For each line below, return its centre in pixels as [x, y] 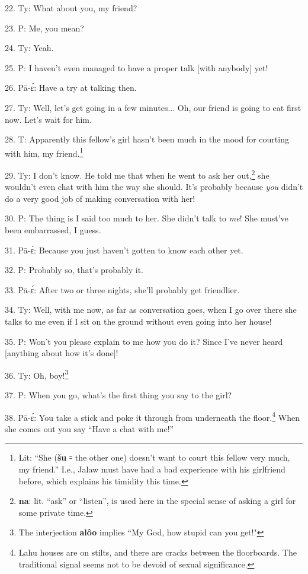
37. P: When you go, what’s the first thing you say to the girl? [118, 395]
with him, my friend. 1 [44, 152]
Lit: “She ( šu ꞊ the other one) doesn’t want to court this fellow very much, [154, 457]
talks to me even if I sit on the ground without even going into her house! [138, 321]
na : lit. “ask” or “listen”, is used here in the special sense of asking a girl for [157, 501]
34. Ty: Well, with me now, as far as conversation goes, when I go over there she [151, 310]
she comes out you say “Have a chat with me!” [89, 428]
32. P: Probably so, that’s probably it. [74, 270]
